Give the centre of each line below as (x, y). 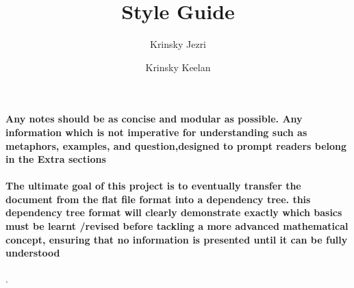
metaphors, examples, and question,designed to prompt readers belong (176, 145)
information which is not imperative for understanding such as (156, 132)
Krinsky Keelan (178, 67)
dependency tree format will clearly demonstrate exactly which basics (174, 212)
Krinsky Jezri (178, 44)
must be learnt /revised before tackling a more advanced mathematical (177, 226)
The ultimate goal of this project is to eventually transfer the (153, 186)
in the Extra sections (56, 159)
